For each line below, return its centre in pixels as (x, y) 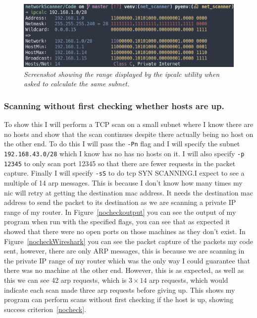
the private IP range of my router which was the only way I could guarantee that (127, 260)
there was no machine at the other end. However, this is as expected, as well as (124, 270)
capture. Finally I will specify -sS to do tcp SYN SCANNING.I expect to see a (124, 173)
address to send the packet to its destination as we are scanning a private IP (120, 202)
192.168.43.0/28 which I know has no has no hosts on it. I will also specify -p (124, 154)
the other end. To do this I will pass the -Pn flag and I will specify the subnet (122, 144)
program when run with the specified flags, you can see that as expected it (117, 222)
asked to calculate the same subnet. (77, 84)
